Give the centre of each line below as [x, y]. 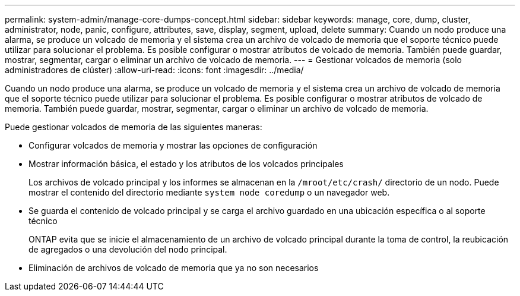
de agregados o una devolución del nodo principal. [128, 249]
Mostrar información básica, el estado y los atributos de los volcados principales [186, 164]
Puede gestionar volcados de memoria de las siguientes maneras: [134, 127]
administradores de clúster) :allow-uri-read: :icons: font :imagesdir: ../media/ [154, 70]
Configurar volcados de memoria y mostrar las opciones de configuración [173, 145]
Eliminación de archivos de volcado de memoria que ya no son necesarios [174, 268]
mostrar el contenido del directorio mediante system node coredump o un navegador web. [209, 192]
